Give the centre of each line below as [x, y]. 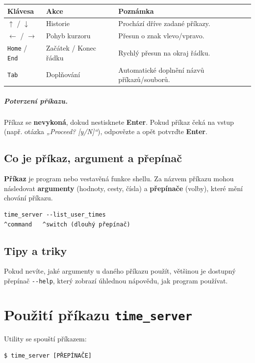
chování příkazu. [28, 198]
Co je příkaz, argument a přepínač [93, 158]
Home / [17, 48]
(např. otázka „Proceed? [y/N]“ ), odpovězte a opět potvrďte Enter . [106, 131]
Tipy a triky [36, 250]
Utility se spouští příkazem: [45, 338]
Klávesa [21, 11]
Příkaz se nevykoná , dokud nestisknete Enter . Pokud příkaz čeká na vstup [119, 122]
